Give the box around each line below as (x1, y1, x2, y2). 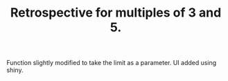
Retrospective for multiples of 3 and (10, 5, 222, 21)
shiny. (6, 66, 24, 74)
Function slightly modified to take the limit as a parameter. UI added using (6, 59, 217, 67)
